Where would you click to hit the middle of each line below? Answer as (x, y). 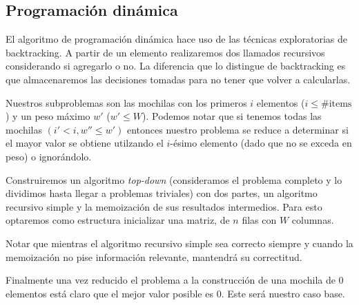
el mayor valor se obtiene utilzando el (85, 143)
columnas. (313, 220)
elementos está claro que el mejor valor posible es (109, 293)
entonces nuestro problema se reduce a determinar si (237, 129)
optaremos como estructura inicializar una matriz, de (118, 220)
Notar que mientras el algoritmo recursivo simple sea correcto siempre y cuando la (179, 243)
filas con (259, 220)
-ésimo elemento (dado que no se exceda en (261, 143)
